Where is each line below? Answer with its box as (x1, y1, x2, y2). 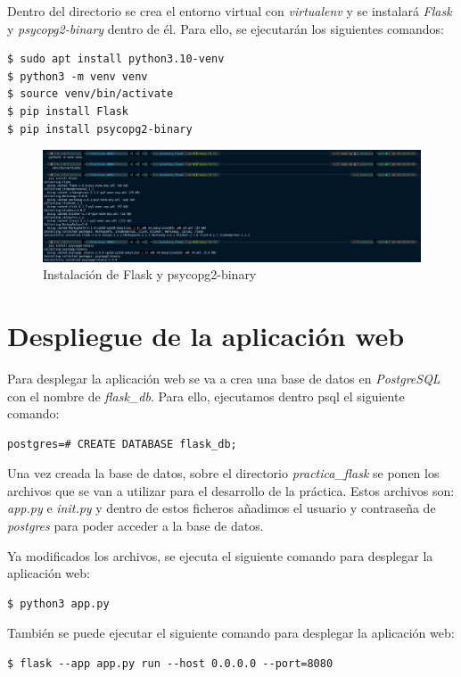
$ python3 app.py (7, 597, 110, 610)
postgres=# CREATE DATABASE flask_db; (7, 437, 237, 450)
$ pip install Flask (7, 104, 129, 118)
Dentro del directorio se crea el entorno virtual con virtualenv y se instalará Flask (7, 2, 452, 20)
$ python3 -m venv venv (7, 70, 148, 83)
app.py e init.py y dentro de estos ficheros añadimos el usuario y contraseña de (7, 499, 436, 517)
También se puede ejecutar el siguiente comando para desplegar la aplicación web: (7, 623, 455, 642)
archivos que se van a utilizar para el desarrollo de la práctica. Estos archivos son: (7, 481, 455, 499)
